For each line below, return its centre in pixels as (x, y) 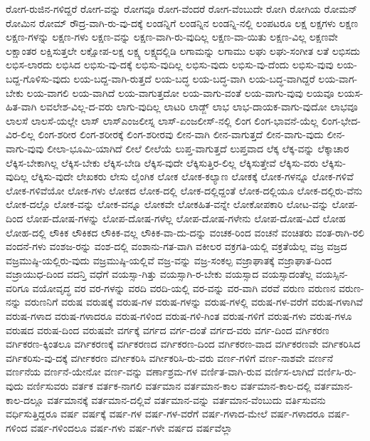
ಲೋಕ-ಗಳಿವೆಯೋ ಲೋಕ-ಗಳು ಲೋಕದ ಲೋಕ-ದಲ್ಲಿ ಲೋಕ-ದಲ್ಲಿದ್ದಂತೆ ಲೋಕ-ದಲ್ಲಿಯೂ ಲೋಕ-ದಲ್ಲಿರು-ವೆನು (184, 190)
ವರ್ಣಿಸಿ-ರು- (337, 372)
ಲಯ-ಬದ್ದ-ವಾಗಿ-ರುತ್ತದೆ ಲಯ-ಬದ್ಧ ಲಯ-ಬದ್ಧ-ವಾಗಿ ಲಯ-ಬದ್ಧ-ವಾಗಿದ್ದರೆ (194, 78)
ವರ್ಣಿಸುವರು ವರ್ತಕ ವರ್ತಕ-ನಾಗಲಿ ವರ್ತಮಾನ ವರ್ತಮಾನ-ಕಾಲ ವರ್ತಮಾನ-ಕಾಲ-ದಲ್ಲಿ (169, 386)
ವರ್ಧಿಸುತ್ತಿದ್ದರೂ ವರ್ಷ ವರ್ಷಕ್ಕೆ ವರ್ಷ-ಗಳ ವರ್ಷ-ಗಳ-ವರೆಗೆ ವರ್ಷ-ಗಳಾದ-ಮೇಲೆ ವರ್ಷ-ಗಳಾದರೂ (165, 414)
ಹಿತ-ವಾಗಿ (21, 107)
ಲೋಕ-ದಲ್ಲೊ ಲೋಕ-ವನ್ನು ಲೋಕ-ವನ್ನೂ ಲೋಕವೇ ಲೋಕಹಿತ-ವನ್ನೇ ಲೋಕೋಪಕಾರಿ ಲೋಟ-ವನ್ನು (167, 204)
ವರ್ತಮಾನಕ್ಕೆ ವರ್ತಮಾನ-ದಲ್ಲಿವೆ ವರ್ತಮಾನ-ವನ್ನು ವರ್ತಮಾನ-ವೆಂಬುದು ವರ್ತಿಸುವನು (186, 399)
